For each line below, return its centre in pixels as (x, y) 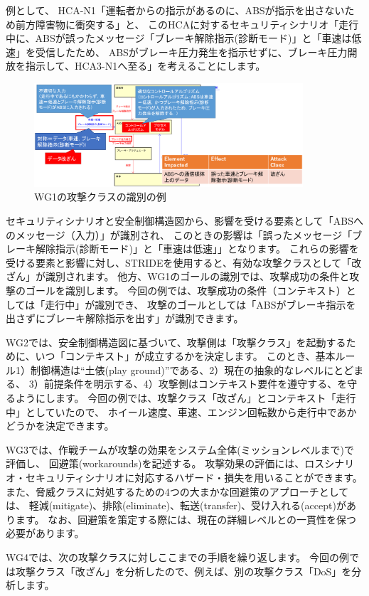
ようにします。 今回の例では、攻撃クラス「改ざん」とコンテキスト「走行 (186, 398)
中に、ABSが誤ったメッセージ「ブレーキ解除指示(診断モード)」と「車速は (179, 38)
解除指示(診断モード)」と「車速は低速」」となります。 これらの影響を (197, 249)
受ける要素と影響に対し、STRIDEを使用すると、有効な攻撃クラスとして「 (179, 262)
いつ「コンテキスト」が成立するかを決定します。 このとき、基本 (185, 356)
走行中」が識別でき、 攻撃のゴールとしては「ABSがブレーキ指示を (200, 304)
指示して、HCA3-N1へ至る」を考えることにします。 (145, 66)
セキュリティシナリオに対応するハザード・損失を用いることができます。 (194, 478)
